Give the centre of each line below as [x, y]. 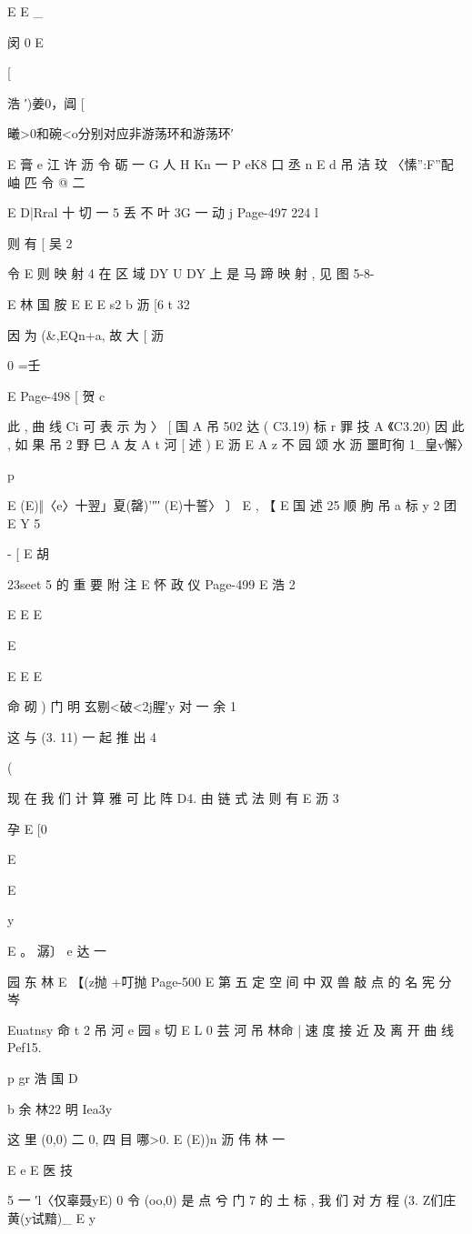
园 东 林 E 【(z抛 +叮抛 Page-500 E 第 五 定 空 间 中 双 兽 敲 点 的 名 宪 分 [230, 981]
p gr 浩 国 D [43, 1077]
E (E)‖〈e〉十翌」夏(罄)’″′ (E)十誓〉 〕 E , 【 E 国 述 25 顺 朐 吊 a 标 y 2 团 [232, 505]
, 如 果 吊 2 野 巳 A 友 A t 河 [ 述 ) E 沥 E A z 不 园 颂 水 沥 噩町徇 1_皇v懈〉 [239, 443]
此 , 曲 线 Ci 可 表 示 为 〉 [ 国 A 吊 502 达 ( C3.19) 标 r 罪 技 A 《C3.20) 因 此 [236, 426]
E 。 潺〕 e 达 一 [57, 950]
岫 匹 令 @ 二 [46, 181]
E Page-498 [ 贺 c [56, 395]
